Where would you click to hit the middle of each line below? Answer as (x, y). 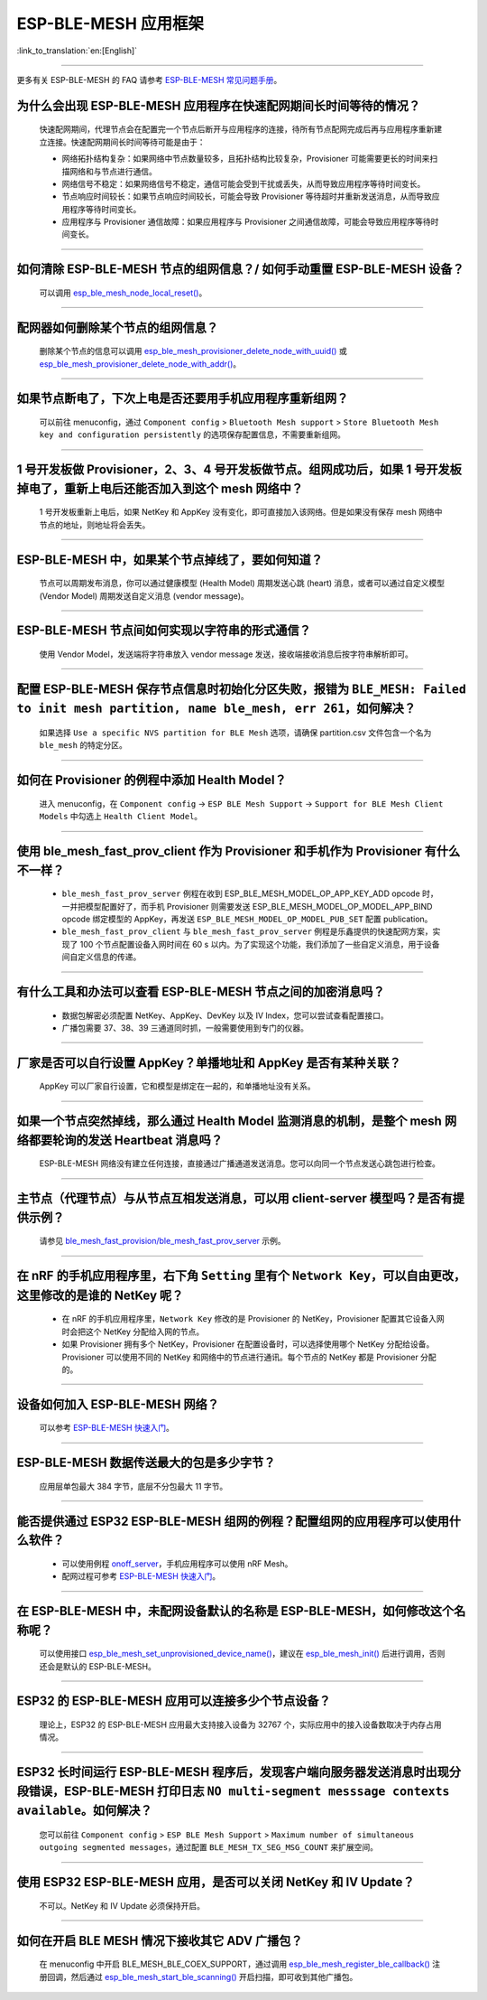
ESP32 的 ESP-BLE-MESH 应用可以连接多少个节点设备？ (174, 1701)
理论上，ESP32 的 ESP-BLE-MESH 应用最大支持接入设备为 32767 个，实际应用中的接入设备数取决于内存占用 (240, 1724)
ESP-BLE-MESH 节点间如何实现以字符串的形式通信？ (164, 631)
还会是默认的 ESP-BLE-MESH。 (98, 1666)
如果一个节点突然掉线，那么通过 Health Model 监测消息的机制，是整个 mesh (229, 1121)
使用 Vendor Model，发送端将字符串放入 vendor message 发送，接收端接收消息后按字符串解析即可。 (226, 654)
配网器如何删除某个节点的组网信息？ (117, 327)
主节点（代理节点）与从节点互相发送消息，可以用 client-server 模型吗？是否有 (234, 1198)
